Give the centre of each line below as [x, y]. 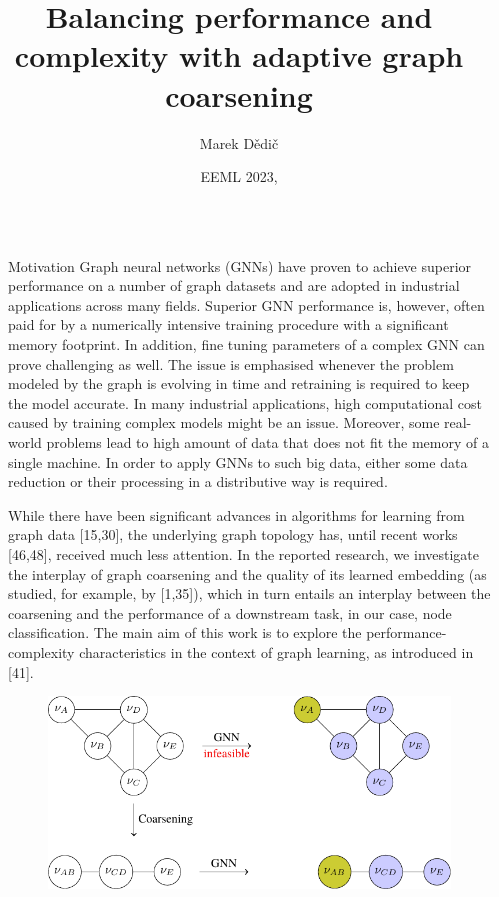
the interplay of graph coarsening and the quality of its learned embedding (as [247, 573]
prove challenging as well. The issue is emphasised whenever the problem [231, 363]
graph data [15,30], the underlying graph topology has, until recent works [233, 534]
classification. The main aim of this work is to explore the [185, 632]
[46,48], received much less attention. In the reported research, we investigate [244, 554]
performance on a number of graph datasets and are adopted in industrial [234, 285]
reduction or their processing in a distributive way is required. [198, 481]
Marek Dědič [239, 142]
